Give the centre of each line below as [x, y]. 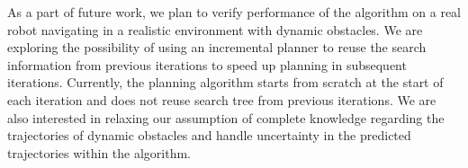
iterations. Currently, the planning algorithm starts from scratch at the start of [225, 82]
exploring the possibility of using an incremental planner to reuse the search [217, 47]
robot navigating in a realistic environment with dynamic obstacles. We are [215, 29]
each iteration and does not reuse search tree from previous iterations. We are [222, 99]
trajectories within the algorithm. [99, 152]
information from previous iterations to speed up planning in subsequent [207, 64]
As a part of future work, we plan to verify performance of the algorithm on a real [234, 12]
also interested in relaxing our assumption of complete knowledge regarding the [226, 117]
